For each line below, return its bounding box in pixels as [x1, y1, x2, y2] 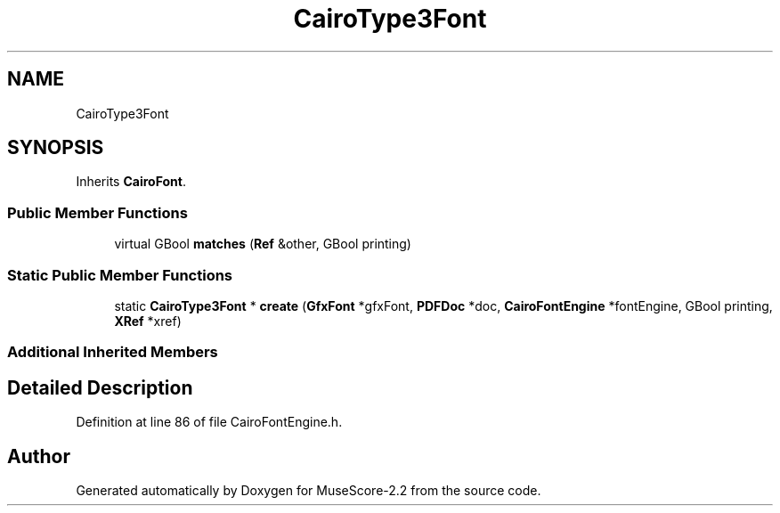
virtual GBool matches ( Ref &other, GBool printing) [114, 236, 411, 252]
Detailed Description [7, 376, 193, 399]
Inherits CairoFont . [76, 174, 186, 190]
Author [7, 444, 70, 468]
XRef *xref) [114, 313, 182, 329]
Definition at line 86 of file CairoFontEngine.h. [76, 414, 343, 430]
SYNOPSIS [7, 136, 104, 159]
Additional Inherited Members [7, 343, 218, 362]
